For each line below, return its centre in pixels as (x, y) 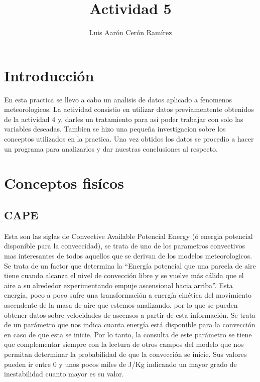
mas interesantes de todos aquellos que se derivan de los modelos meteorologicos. (128, 255)
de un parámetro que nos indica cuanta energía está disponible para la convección (130, 325)
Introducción (49, 75)
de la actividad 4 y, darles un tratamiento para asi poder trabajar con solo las (124, 119)
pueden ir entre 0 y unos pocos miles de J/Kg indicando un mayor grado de (120, 364)
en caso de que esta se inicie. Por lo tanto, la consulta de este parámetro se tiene (128, 334)
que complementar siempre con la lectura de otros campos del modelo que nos (124, 344)
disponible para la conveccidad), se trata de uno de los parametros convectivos (125, 246)
